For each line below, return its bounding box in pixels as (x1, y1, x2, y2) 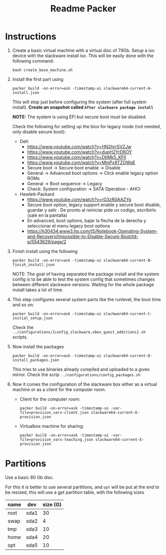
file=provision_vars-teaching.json (19, 437, 93, 442)
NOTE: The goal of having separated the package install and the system (12, 271, 160, 277)
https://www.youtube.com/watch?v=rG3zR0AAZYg (27, 196, 131, 202)
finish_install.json (12, 262, 55, 267)
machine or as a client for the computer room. (12, 386, 107, 393)
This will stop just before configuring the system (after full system (12, 99, 147, 105)
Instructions (5, 31, 56, 42)
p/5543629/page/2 (27, 238, 67, 244)
